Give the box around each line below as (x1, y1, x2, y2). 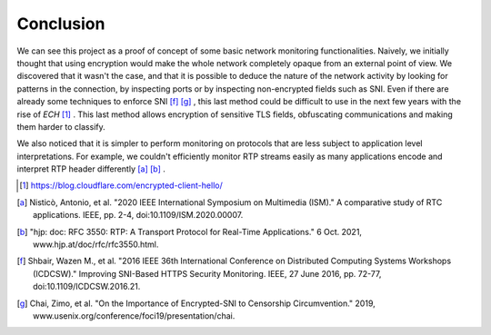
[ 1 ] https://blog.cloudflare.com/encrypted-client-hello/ (19, 180, 223, 191)
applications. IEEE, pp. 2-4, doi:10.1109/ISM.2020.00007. (33, 210, 244, 221)
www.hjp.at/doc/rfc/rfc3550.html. (33, 239, 159, 250)
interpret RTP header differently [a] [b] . (16, 163, 165, 174)
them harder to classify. (16, 121, 106, 132)
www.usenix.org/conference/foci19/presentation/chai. (33, 310, 235, 321)
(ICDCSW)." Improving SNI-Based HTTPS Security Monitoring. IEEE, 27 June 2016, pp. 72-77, (33, 268, 382, 279)
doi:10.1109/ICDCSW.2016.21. (33, 281, 141, 292)
